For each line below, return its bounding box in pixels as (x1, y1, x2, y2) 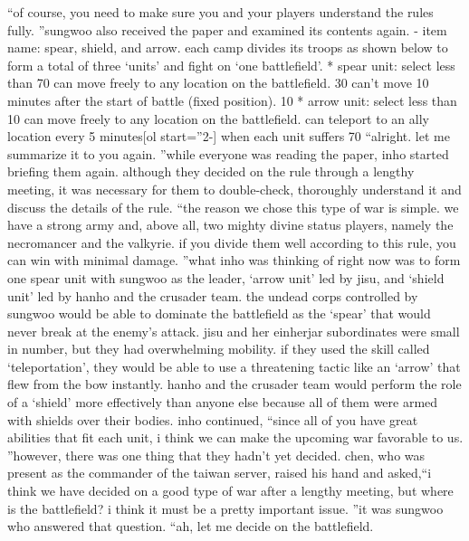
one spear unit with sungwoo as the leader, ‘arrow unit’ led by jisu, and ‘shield (7, 268, 445, 287)
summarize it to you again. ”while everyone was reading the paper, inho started (7, 144, 449, 163)
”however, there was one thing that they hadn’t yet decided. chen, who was (7, 445, 426, 464)
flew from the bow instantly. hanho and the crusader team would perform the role (7, 375, 462, 394)
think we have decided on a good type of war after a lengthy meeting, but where (7, 481, 454, 500)
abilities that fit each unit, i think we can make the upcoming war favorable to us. (7, 428, 464, 447)
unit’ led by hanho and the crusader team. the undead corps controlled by (7, 286, 418, 305)
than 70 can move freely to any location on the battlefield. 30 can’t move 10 (7, 73, 429, 92)
